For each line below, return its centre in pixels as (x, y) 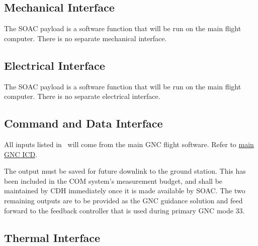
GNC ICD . (21, 154)
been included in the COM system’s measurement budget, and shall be (113, 180)
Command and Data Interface (83, 123)
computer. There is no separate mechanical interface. (85, 38)
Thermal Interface (52, 237)
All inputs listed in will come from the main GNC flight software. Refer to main (129, 144)
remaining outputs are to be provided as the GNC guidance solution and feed (123, 200)
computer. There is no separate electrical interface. (82, 96)
